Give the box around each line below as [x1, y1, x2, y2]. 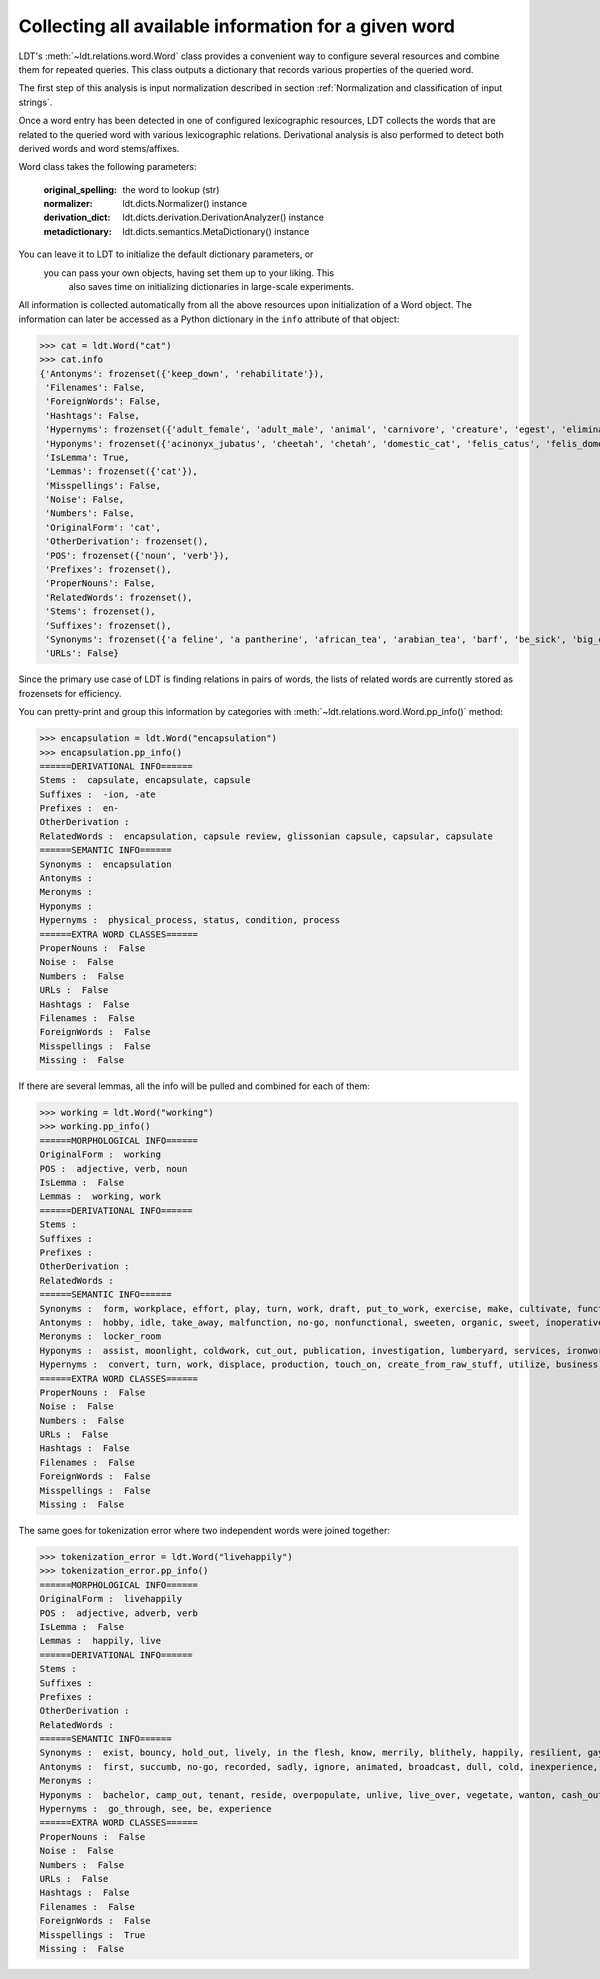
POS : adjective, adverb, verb [39, 1607, 199, 1619]
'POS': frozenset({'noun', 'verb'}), [45, 550, 230, 561]
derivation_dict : [43, 211, 111, 224]
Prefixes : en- [39, 803, 120, 814]
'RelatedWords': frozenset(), [45, 591, 194, 603]
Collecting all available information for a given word [18, 15, 455, 37]
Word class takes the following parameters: [18, 161, 197, 173]
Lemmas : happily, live [39, 1635, 162, 1647]
